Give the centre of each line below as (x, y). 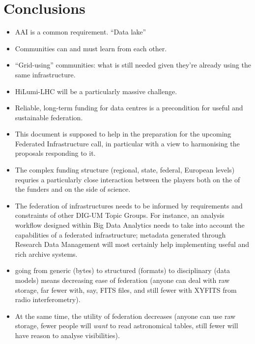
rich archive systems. (46, 254)
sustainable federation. (49, 117)
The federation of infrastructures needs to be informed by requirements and (129, 205)
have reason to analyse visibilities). (67, 335)
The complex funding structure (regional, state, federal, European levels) (125, 170)
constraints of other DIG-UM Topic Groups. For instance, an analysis (120, 215)
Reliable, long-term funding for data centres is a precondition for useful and (129, 108)
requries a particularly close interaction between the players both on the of (127, 179)
